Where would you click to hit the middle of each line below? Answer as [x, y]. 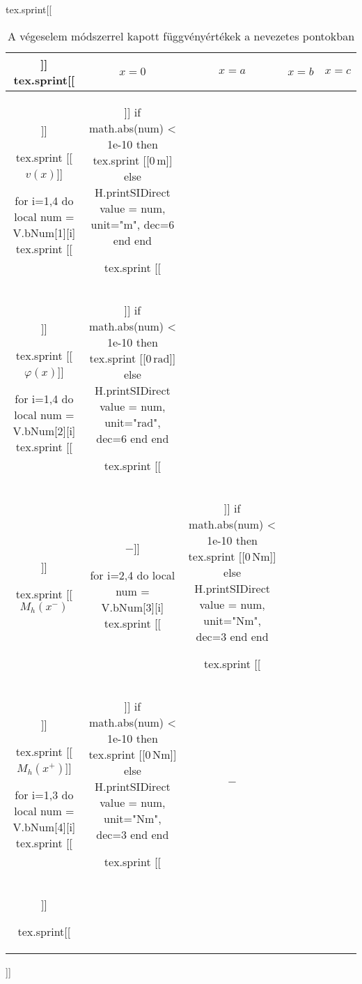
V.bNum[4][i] [44, 827]
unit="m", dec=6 [133, 224]
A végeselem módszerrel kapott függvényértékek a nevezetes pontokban [181, 36]
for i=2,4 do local [133, 575]
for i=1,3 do [44, 795]
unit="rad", [133, 422]
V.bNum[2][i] [44, 431]
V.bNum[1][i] [44, 233]
